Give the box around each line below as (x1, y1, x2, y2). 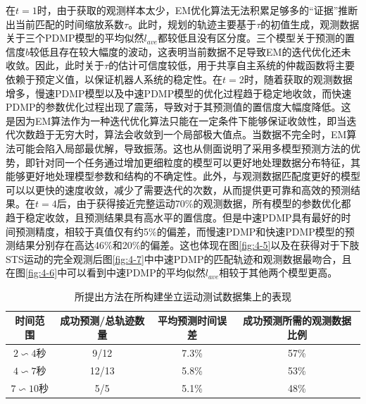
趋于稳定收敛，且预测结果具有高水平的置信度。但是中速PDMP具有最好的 (6, 209, 341, 224)
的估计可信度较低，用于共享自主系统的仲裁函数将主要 (108, 58, 355, 73)
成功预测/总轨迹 (60, 313, 135, 328)
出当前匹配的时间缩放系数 (6, 16, 124, 31)
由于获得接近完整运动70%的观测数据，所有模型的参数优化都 (76, 196, 351, 211)
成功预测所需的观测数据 (242, 313, 351, 328)
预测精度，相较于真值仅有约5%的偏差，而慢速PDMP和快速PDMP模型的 (15, 224, 345, 238)
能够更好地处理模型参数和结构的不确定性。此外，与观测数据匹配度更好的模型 (6, 169, 360, 183)
